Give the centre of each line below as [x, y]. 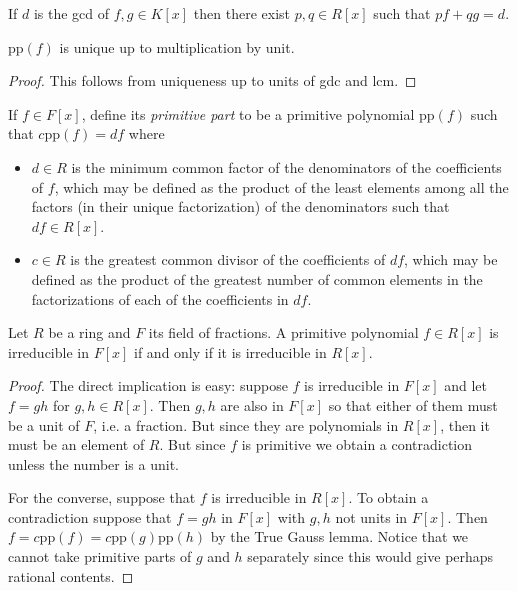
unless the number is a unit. [93, 463]
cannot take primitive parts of [100, 556]
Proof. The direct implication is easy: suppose [148, 385]
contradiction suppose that [90, 516]
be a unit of [44, 424]
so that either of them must [413, 404]
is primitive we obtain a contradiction [357, 444]
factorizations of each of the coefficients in [160, 298]
